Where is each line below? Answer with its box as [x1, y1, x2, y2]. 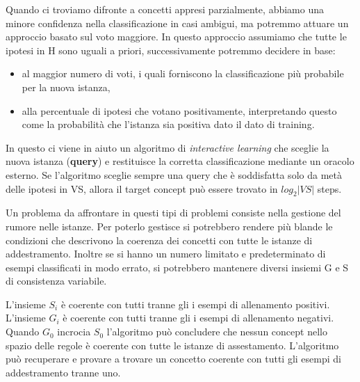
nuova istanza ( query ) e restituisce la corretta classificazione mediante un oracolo [6, 154, 354, 168]
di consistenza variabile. [6, 273, 107, 288]
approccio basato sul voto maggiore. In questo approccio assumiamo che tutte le [6, 29, 347, 44]
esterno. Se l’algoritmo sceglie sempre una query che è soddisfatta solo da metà [6, 167, 342, 182]
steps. [317, 181, 342, 196]
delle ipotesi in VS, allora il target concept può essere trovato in [6, 181, 278, 196]
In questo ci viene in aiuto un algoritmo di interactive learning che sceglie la [6, 140, 329, 154]
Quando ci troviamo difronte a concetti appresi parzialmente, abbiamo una [6, 2, 324, 16]
